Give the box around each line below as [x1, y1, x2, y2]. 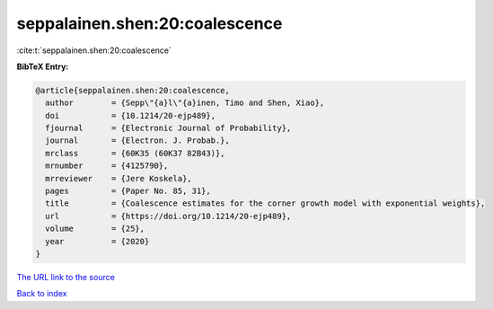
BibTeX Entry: [16, 61, 69, 72]
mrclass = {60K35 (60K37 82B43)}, [45, 148, 225, 158]
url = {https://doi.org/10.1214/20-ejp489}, [45, 211, 292, 221]
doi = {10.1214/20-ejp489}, [45, 110, 216, 120]
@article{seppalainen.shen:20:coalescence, [35, 85, 231, 95]
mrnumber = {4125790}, [45, 161, 169, 171]
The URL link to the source [16, 271, 116, 282]
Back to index [16, 288, 67, 299]
